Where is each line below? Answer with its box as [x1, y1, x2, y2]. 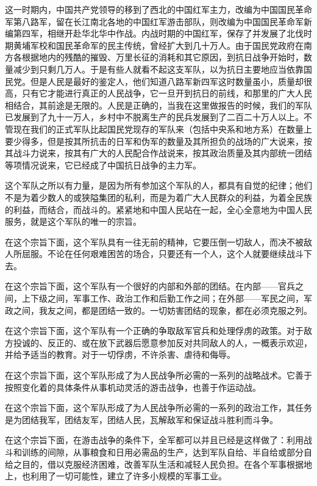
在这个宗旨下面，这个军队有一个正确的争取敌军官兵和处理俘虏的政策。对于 [5, 324, 304, 337]
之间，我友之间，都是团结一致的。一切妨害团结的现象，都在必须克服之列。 [13, 303, 312, 316]
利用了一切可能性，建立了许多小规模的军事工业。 [30, 470, 227, 482]
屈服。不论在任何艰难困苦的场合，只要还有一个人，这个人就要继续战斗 [21, 247, 304, 260]
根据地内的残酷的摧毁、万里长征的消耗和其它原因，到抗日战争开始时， [21, 51, 304, 63]
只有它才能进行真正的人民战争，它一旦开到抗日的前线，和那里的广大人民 [21, 87, 312, 100]
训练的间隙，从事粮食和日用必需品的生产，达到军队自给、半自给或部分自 [21, 446, 312, 458]
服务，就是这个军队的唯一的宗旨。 [5, 215, 141, 228]
